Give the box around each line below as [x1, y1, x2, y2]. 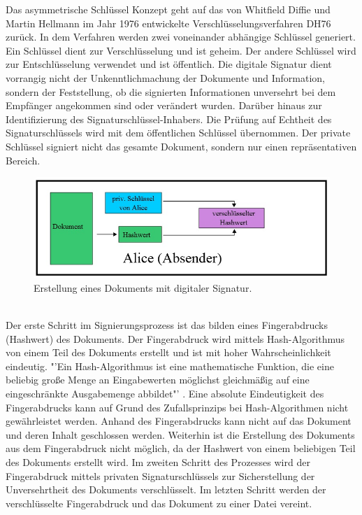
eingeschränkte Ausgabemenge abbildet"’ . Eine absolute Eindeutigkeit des [6, 386, 324, 401]
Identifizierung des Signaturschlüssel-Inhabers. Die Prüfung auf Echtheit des [6, 111, 332, 126]
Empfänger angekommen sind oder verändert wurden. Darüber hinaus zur [6, 98, 322, 113]
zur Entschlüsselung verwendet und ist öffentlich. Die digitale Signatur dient [6, 57, 332, 71]
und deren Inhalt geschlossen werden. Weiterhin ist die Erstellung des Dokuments [6, 427, 355, 442]
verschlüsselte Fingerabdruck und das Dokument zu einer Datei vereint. [6, 495, 312, 510]
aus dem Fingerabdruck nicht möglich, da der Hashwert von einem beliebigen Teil [6, 441, 356, 456]
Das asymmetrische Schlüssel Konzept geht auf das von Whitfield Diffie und [6, 2, 331, 16]
